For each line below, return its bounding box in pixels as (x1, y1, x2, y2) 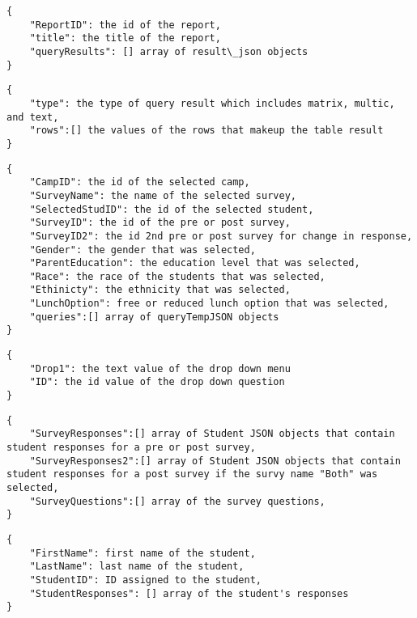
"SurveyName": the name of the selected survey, (29, 189, 296, 201)
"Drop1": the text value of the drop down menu (29, 362, 291, 375)
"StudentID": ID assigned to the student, (29, 574, 262, 586)
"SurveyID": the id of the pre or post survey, (29, 217, 291, 229)
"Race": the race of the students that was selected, (29, 270, 326, 282)
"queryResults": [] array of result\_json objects (29, 45, 308, 57)
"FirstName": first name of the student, (29, 547, 256, 559)
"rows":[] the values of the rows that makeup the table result (29, 125, 384, 137)
